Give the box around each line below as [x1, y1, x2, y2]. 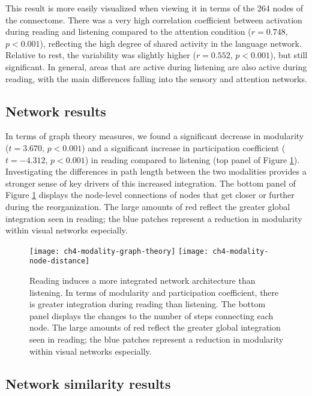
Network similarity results [5, 374, 171, 392]
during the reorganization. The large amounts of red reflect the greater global [5, 200, 290, 212]
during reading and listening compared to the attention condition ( [5, 25, 251, 38]
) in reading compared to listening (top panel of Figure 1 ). [85, 153, 300, 166]
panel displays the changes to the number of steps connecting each [29, 309, 274, 322]
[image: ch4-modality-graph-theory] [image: [29, 247, 209, 256]
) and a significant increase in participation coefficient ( [82, 141, 286, 154]
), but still [269, 49, 308, 61]
